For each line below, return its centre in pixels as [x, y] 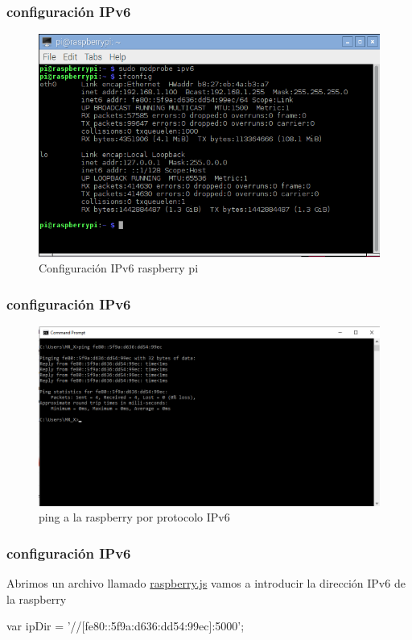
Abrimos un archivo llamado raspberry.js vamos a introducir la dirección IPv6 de [206, 583]
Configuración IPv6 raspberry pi [119, 268]
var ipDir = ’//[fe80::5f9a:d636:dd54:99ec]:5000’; [126, 626]
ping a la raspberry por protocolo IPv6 [134, 517]
